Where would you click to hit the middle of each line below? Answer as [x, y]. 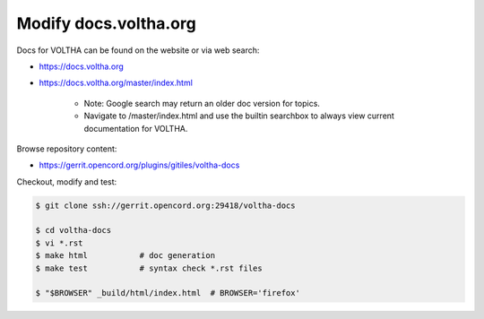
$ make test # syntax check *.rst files [149, 268]
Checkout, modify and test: [67, 181]
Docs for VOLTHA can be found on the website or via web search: [138, 50]
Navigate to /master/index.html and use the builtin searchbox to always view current [239, 116]
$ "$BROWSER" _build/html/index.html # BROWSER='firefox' [168, 293]
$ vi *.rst [59, 243]
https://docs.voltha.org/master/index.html [116, 83]
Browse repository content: [67, 149]
